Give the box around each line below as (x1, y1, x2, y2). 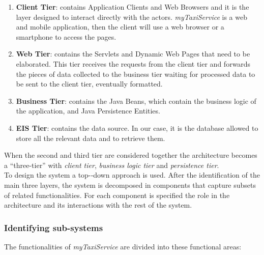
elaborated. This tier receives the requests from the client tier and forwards (16, 58, 251, 69)
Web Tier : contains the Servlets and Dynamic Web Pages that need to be (16, 48, 250, 59)
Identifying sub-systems (4, 221, 103, 234)
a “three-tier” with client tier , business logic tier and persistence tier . (4, 159, 219, 170)
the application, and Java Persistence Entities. (16, 105, 160, 116)
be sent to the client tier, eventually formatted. (16, 78, 163, 89)
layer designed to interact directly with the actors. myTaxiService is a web (16, 11, 247, 22)
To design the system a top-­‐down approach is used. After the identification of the (4, 169, 260, 180)
